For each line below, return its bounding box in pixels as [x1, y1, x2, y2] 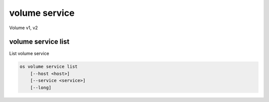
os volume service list [19, 64, 78, 69]
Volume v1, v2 [9, 25, 38, 31]
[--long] [30, 85, 52, 90]
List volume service [9, 51, 49, 56]
